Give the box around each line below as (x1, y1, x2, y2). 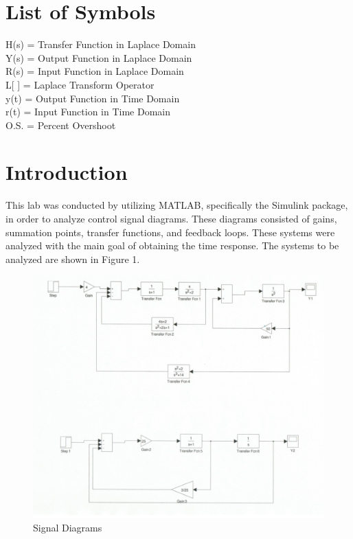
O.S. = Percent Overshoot (5, 117, 116, 132)
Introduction (5, 158, 128, 186)
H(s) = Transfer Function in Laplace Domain (5, 37, 196, 51)
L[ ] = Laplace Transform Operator (5, 77, 155, 91)
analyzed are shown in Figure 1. (5, 251, 140, 266)
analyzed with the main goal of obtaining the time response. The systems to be (5, 238, 339, 253)
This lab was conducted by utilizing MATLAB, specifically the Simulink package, (5, 198, 348, 212)
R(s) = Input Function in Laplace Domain (5, 64, 184, 78)
